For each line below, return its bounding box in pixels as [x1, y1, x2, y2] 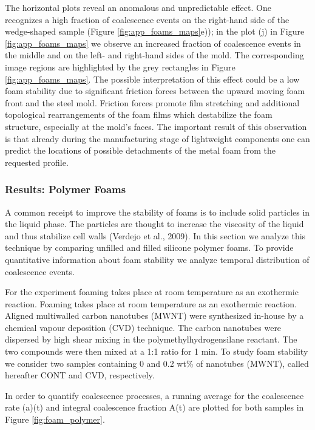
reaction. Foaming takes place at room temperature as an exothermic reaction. [5, 297, 297, 310]
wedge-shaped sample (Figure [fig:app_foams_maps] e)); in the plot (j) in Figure [5, 25, 305, 38]
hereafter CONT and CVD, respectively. [5, 369, 155, 381]
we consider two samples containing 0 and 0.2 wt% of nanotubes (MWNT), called [5, 357, 309, 369]
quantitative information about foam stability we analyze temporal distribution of [5, 253, 310, 265]
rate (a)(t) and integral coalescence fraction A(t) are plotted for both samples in [5, 401, 304, 414]
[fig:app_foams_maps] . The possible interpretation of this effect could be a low [5, 72, 300, 85]
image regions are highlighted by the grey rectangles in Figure [5, 60, 235, 73]
